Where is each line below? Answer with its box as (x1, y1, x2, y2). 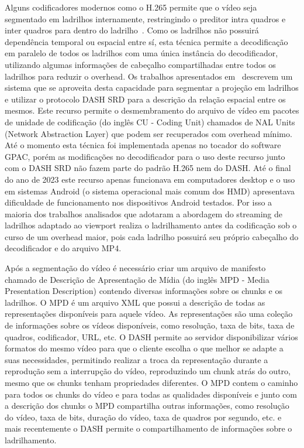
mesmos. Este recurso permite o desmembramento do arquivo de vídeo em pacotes (5, 104, 299, 117)
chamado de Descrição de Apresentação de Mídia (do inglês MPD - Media (5, 273, 270, 285)
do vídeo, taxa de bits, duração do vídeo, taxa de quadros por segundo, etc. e (5, 411, 282, 423)
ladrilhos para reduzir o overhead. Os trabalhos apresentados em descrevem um (5, 70, 293, 82)
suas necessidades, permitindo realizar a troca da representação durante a (5, 353, 268, 365)
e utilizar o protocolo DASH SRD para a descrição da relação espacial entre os (5, 93, 286, 105)
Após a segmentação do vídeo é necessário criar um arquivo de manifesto (5, 262, 266, 274)
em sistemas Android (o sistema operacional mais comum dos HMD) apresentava (5, 184, 295, 197)
